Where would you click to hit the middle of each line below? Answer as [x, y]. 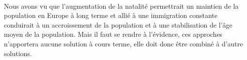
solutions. [18, 53]
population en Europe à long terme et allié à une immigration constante [111, 15]
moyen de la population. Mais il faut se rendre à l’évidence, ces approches [113, 34]
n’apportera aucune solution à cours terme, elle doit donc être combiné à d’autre [123, 43]
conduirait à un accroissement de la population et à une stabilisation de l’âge [118, 24]
